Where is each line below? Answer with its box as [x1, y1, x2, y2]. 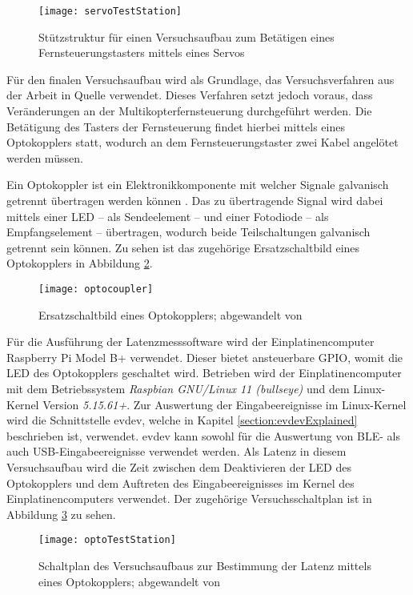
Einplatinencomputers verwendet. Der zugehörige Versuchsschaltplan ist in [6, 490, 372, 507]
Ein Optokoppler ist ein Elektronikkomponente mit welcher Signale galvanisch [6, 176, 389, 193]
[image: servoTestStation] [38, 6, 182, 17]
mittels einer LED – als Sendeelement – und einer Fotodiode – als [6, 207, 329, 224]
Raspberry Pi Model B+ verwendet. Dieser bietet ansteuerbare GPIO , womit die [6, 348, 403, 365]
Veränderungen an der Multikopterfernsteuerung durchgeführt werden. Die [6, 103, 372, 119]
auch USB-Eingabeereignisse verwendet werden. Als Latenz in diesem [6, 443, 347, 460]
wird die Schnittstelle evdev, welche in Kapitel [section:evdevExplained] [6, 412, 358, 428]
